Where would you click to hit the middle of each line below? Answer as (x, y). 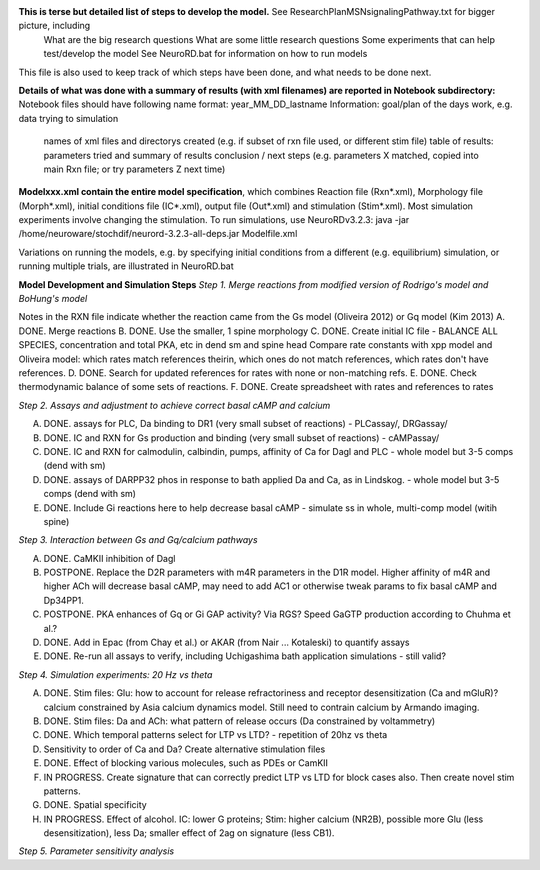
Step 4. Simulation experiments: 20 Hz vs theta (115, 674)
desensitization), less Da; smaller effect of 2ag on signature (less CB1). (189, 833)
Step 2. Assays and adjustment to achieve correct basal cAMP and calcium (174, 405)
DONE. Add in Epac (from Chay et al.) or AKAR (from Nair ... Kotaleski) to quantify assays (226, 642)
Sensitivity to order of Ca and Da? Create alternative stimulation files (184, 749)
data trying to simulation (68, 118)
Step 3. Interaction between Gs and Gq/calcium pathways (138, 540)
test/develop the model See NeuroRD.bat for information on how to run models (205, 54)
